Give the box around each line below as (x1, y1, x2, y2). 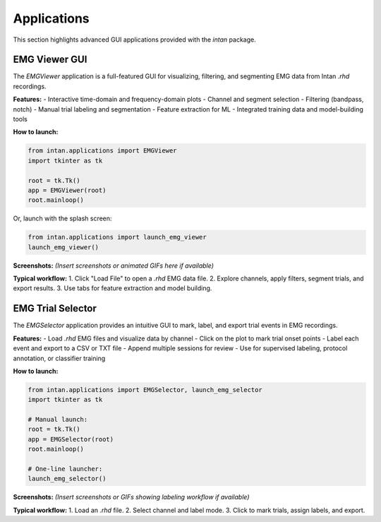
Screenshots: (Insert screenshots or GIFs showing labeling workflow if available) (13, 493, 250, 502)
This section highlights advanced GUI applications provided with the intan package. (13, 35, 257, 44)
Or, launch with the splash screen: (13, 214, 112, 223)
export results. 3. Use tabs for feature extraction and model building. (13, 284, 212, 292)
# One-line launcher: (28, 465, 103, 473)
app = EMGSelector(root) (28, 435, 114, 443)
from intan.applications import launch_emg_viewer (28, 233, 207, 242)
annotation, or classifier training (13, 354, 106, 362)
